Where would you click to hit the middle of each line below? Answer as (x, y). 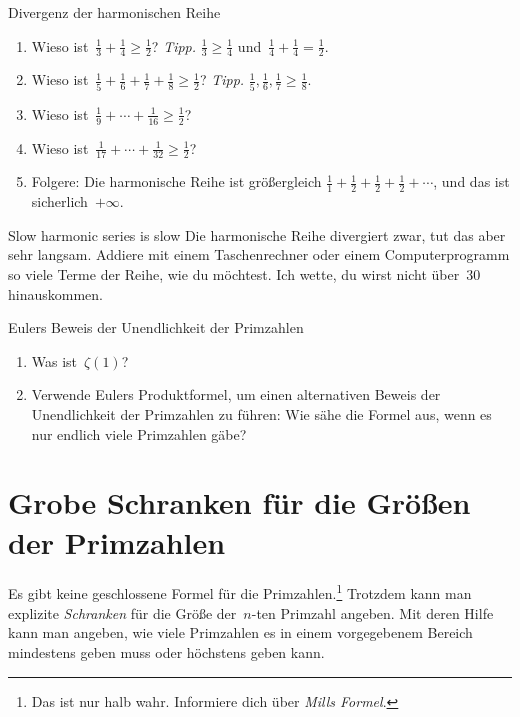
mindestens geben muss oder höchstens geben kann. (166, 651)
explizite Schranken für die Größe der (122, 612)
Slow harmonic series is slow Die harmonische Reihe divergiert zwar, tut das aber (257, 234)
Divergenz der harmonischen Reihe (114, 12)
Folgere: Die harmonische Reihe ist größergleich (176, 181)
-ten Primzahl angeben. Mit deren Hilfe (372, 612)
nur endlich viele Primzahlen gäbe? (139, 433)
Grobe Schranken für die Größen (239, 502)
